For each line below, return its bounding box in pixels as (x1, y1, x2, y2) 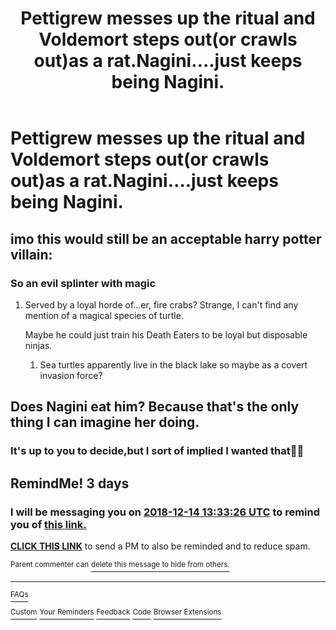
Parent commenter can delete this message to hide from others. (10, 559, 230, 569)
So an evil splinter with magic (10, 276, 157, 290)
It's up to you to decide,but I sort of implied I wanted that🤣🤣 (10, 444, 305, 458)
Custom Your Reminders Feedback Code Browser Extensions (10, 607, 222, 617)
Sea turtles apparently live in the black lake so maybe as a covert (39, 358, 308, 371)
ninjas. (24, 339, 53, 351)
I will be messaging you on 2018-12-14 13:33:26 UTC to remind (10, 505, 321, 519)
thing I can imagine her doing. (10, 414, 200, 431)
